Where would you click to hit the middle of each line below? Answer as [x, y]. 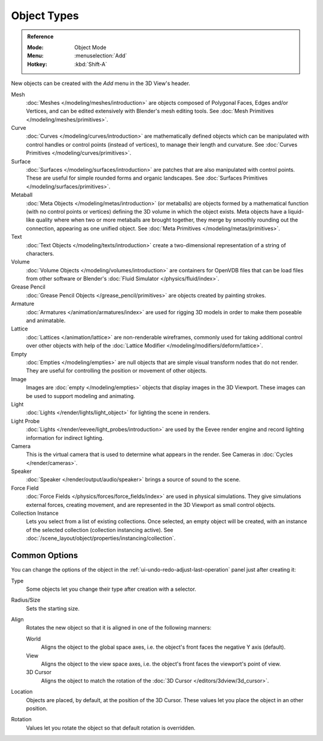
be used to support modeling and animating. [81, 396]
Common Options [45, 556]
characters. [40, 253]
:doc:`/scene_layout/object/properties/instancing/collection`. [101, 538]
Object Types [45, 16]
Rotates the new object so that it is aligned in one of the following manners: [119, 628]
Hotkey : [37, 64]
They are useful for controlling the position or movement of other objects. [117, 370]
